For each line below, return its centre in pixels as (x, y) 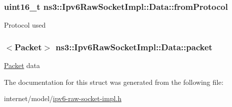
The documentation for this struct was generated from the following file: (114, 82)
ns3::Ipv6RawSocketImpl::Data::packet (134, 47)
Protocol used (25, 25)
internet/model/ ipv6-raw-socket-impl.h (63, 98)
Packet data (22, 65)
